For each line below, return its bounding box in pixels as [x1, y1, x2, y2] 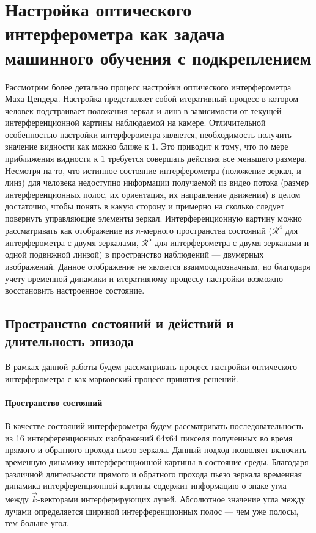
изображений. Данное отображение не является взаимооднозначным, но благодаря [5, 259, 310, 272]
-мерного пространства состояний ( [141, 223, 272, 236]
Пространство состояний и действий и [5, 314, 234, 333]
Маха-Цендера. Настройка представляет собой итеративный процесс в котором [5, 92, 299, 105]
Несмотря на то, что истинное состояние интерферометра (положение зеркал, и [5, 164, 301, 176]
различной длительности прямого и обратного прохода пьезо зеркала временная [5, 467, 302, 480]
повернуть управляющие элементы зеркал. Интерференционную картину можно [5, 212, 303, 225]
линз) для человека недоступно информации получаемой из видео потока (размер [5, 176, 309, 189]
